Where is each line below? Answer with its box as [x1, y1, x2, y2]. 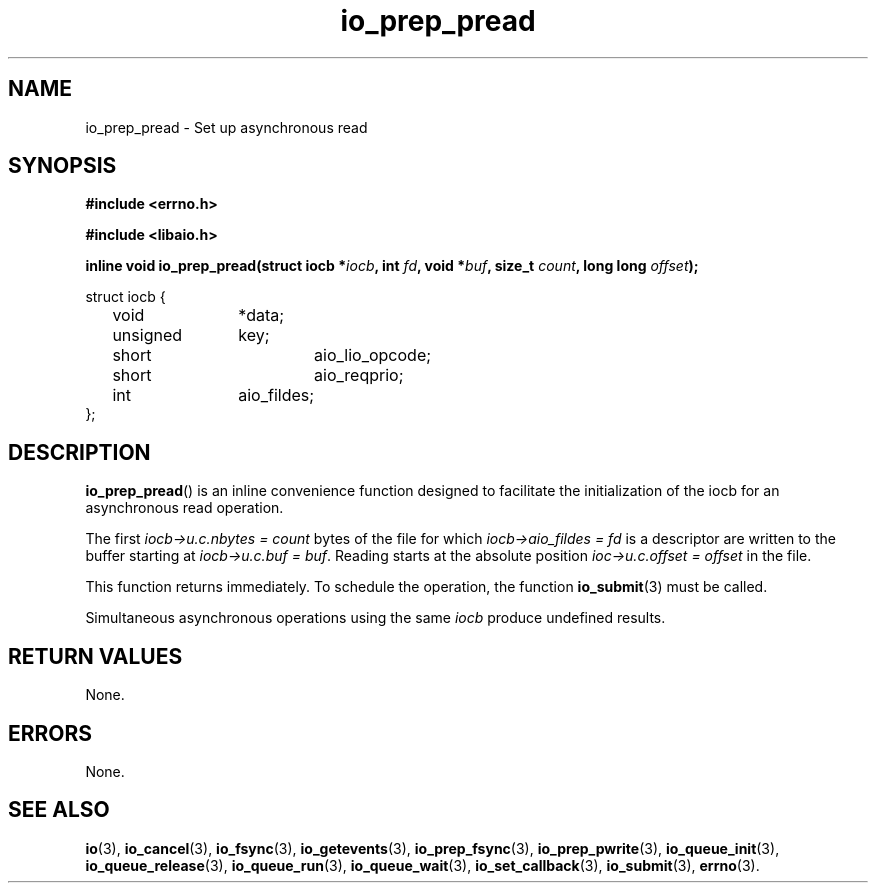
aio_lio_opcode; [314, 345, 432, 366]
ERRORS [8, 720, 93, 746]
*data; [238, 305, 285, 326]
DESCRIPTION [8, 439, 151, 465]
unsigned [112, 325, 183, 346]
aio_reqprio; [314, 365, 404, 386]
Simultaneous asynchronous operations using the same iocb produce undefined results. [85, 609, 666, 627]
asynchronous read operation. [85, 499, 284, 517]
